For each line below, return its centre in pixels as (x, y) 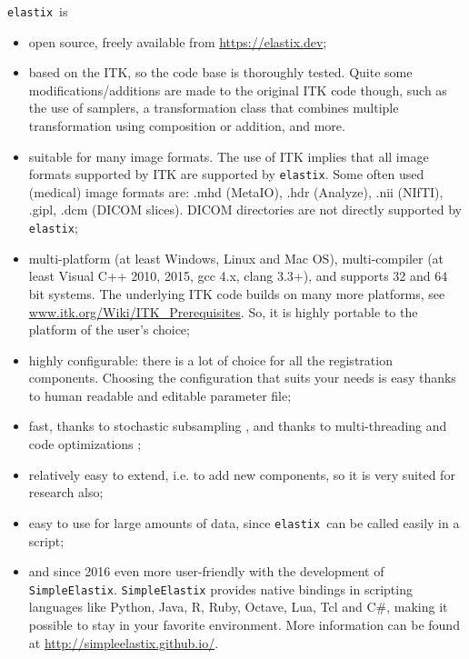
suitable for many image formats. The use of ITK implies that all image (229, 156)
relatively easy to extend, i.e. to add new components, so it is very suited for (242, 474)
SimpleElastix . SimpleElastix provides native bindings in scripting (220, 589)
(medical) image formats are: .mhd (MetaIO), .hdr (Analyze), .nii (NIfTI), (236, 191)
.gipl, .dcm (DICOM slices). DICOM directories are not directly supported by (245, 210)
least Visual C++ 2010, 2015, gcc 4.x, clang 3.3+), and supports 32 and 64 (238, 276)
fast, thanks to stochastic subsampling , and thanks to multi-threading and (238, 426)
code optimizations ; (85, 444)
